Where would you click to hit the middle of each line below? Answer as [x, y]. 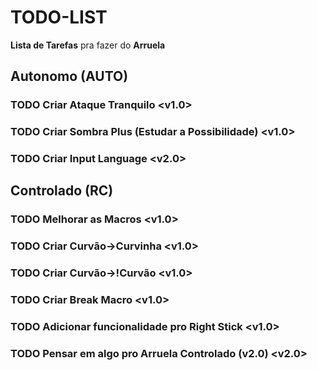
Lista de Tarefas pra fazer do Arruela [88, 45]
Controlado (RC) [62, 191]
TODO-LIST [59, 17]
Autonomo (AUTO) [69, 76]
